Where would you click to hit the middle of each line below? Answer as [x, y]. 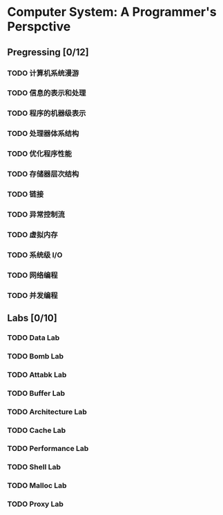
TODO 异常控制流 [36, 214]
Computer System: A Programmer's [112, 12]
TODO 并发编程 [32, 295]
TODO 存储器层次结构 [43, 174]
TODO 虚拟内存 [32, 234]
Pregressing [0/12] [48, 52]
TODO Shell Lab [34, 467]
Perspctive [39, 27]
